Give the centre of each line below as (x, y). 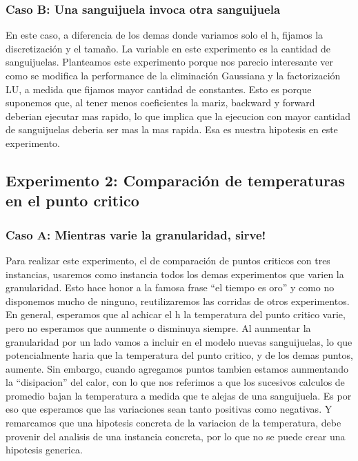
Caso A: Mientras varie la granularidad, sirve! (136, 234)
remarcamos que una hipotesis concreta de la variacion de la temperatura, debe (173, 423)
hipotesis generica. (44, 450)
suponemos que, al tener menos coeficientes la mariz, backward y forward (160, 102)
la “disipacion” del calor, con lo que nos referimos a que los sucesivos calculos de (175, 382)
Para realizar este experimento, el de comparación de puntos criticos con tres (168, 260)
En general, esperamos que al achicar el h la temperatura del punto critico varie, (176, 314)
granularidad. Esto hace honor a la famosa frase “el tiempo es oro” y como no (170, 287)
